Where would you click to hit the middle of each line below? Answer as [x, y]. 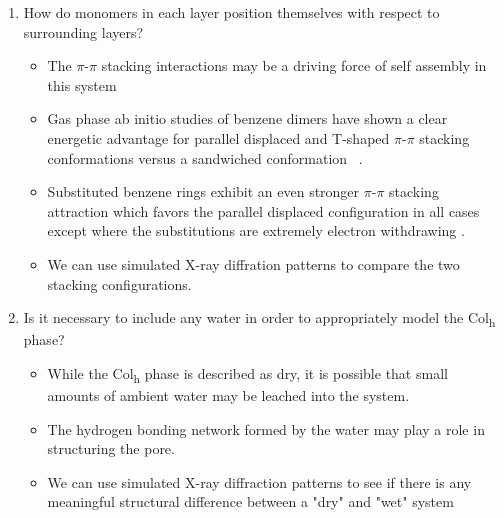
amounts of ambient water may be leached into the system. [228, 394]
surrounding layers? [83, 31]
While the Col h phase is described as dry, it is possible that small [247, 374]
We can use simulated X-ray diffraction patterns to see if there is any [259, 481]
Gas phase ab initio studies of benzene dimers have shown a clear [247, 118]
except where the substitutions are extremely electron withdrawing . [256, 230]
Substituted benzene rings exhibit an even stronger [203, 191]
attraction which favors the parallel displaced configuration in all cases [263, 210]
